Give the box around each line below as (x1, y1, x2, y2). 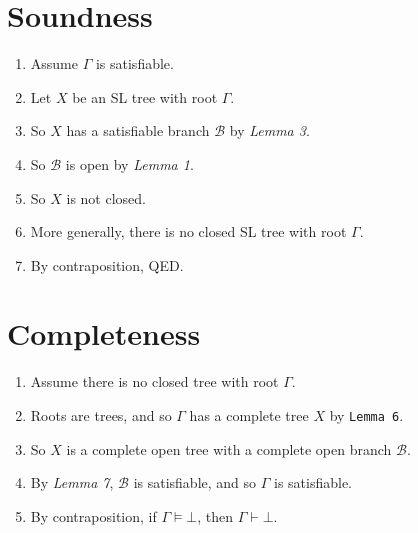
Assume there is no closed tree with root (30, 371, 279, 392)
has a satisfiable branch (66, 120, 210, 141)
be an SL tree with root (72, 86, 218, 107)
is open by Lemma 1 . (65, 153, 194, 174)
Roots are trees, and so (30, 405, 172, 425)
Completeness (7, 313, 201, 354)
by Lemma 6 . (329, 405, 404, 425)
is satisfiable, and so (133, 472, 257, 493)
